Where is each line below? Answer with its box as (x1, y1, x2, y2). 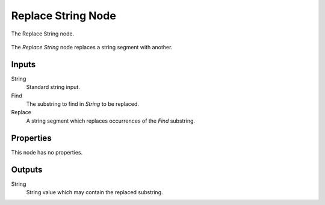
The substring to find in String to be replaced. (26, 100, 140, 108)
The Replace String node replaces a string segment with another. (11, 43, 173, 50)
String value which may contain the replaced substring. (26, 189, 163, 195)
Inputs (11, 59, 36, 69)
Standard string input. (26, 84, 81, 91)
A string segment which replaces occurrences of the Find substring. (26, 117, 196, 124)
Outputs (11, 164, 43, 174)
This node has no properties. (11, 148, 83, 156)
